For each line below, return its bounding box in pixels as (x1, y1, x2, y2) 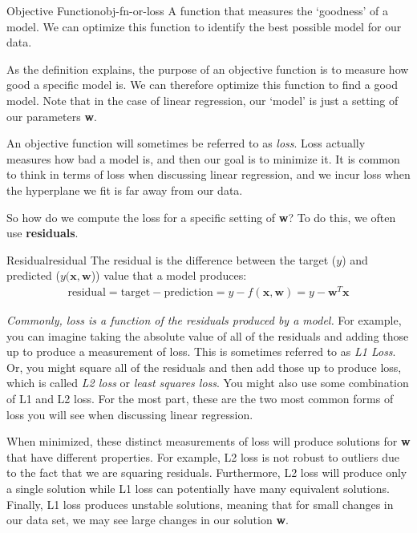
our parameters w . (6, 107, 97, 124)
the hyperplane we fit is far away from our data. (6, 181, 243, 198)
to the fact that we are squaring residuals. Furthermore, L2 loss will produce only (6, 464, 407, 481)
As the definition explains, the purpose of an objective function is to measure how (6, 60, 409, 77)
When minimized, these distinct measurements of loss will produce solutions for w (6, 433, 411, 450)
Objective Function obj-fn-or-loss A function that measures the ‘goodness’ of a (6, 2, 389, 18)
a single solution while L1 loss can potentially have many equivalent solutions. (6, 479, 390, 496)
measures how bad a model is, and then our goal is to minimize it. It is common (6, 150, 400, 167)
